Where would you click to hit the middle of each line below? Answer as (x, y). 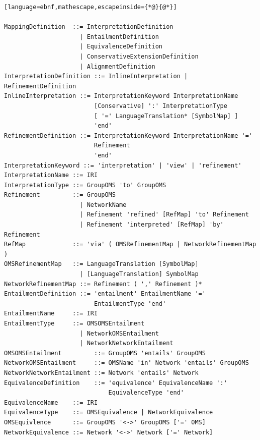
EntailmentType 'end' (130, 304)
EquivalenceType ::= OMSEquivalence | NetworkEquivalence (109, 412)
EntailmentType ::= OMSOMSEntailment (74, 323)
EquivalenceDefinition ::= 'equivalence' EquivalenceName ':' (116, 383)
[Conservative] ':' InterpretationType (160, 106)
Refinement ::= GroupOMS (60, 195)
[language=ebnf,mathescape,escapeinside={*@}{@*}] (91, 7)
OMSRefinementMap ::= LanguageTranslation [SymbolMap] (101, 264)
